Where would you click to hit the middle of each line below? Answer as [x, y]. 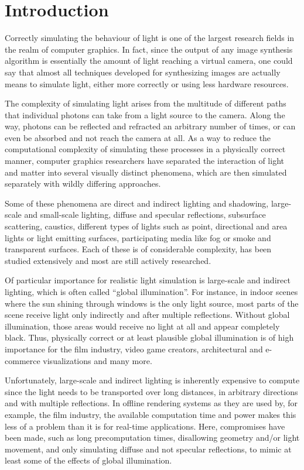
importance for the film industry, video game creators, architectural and [134, 349]
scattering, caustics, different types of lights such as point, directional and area [146, 226]
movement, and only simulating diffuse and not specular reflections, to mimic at [148, 449]
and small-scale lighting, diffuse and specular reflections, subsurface [145, 215]
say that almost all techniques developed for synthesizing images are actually [143, 72]
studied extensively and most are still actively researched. [108, 260]
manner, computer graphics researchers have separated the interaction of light [144, 161]
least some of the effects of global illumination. [88, 460]
